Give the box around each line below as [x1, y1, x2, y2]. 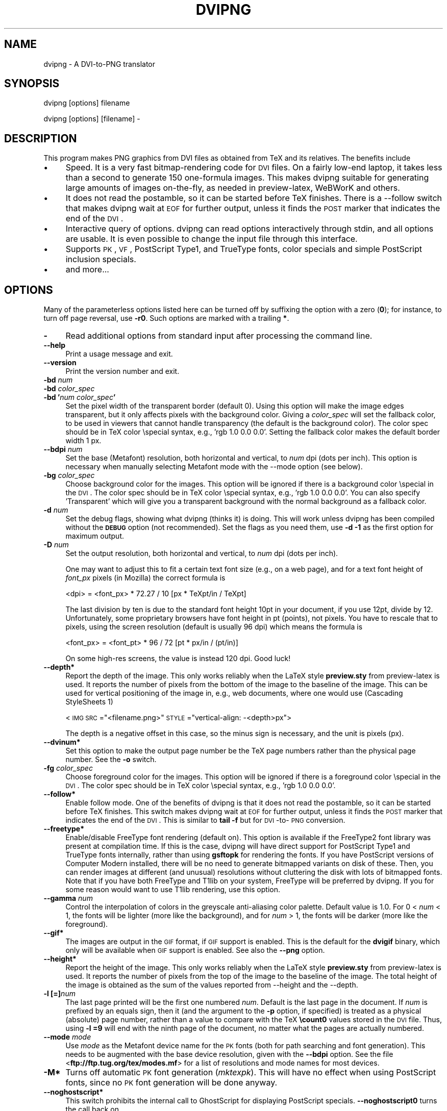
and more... [65, 264, 109, 275]
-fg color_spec [43, 764, 93, 773]
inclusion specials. [65, 254, 136, 265]
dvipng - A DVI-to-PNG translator [43, 59, 156, 68]
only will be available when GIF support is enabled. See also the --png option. [65, 946, 325, 955]
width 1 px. [65, 436, 102, 445]
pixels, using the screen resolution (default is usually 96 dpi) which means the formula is [65, 622, 363, 632]
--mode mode [43, 1032, 91, 1042]
